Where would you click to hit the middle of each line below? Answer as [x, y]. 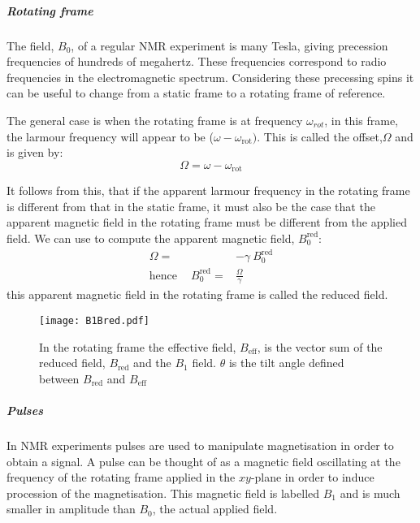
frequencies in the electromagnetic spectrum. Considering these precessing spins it [210, 77]
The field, [30, 45]
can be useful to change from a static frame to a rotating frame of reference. [196, 93]
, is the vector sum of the [320, 346]
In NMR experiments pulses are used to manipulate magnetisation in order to [200, 445]
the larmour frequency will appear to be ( [110, 136]
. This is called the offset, [320, 136]
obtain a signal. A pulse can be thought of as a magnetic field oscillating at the [204, 461]
